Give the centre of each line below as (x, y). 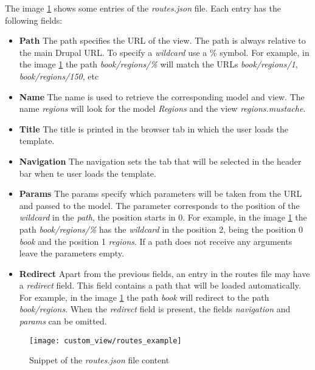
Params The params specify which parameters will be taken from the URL (161, 194)
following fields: (34, 20)
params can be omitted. (63, 321)
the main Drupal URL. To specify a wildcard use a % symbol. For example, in (164, 52)
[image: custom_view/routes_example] (106, 341)
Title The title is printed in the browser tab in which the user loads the (154, 128)
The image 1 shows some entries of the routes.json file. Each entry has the (143, 8)
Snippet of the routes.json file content (99, 360)
